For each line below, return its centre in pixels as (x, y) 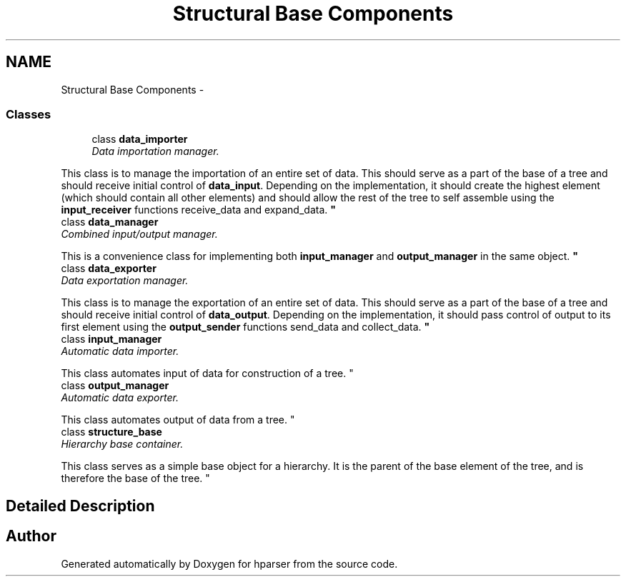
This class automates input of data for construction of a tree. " (207, 373)
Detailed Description (80, 506)
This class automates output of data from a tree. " (178, 420)
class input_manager (111, 339)
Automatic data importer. (120, 351)
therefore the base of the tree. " (135, 478)
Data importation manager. (155, 151)
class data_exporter (109, 269)
